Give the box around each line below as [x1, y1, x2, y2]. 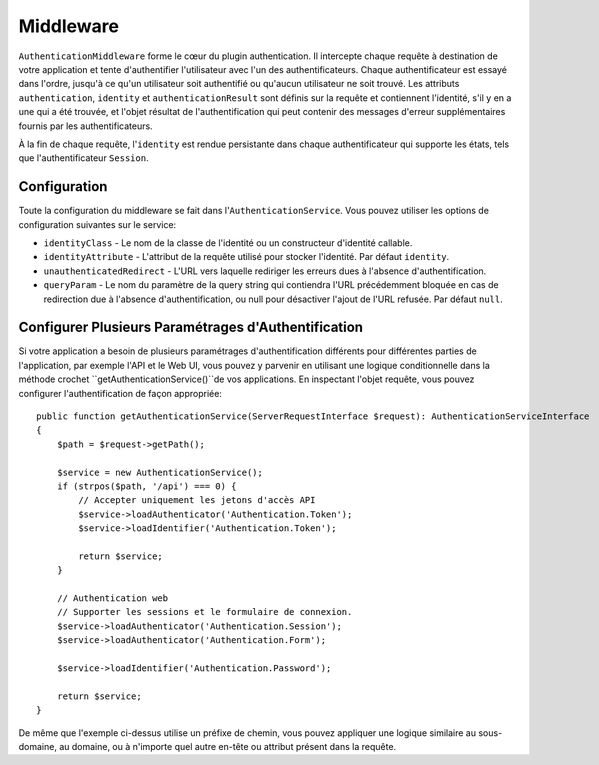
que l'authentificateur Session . [18, 152, 149, 164]
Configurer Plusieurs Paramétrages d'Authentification [18, 319, 364, 336]
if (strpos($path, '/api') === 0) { [56, 480, 237, 492]
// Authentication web [56, 593, 169, 604]
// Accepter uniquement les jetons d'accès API [78, 495, 316, 506]
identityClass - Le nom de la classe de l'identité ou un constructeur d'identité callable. [43, 236, 413, 249]
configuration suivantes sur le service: [18, 218, 177, 230]
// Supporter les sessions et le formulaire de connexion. [56, 606, 353, 618]
